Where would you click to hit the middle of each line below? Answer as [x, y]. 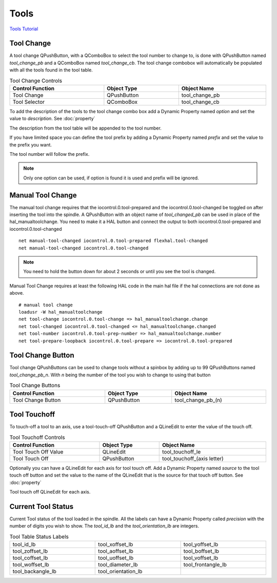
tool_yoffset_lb [201, 544]
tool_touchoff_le [182, 451]
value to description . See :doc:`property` [52, 119]
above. [17, 293]
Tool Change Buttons [35, 386]
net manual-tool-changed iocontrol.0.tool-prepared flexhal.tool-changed [113, 241]
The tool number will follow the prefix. [50, 154]
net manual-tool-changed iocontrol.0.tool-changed [84, 248]
